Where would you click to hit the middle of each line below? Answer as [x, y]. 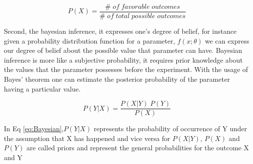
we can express [227, 40]
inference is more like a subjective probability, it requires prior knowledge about [123, 59]
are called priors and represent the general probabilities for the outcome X [138, 148]
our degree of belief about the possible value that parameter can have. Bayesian [123, 50]
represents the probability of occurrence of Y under [170, 129]
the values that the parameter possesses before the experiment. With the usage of [126, 69]
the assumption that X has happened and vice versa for [87, 138]
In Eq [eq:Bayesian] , [34, 129]
